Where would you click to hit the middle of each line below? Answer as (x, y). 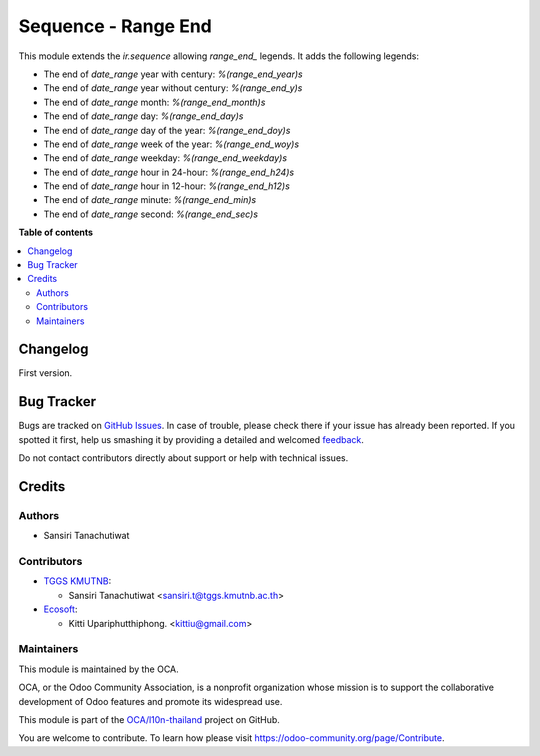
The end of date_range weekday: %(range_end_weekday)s (165, 158)
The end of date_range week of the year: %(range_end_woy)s (171, 144)
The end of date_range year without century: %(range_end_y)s (173, 88)
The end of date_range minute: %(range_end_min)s (150, 200)
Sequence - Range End (115, 26)
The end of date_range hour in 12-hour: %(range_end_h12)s (166, 186)
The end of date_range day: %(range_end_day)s (143, 116)
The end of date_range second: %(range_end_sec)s (151, 214)
